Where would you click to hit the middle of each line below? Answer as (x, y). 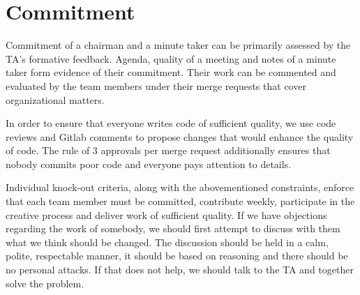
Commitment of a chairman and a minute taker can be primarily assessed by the (178, 45)
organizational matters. (55, 99)
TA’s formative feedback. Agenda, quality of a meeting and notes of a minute (171, 58)
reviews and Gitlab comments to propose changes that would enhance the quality (180, 136)
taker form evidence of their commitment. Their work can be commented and (171, 72)
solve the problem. (45, 283)
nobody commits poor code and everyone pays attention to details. (149, 164)
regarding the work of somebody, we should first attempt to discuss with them (173, 228)
